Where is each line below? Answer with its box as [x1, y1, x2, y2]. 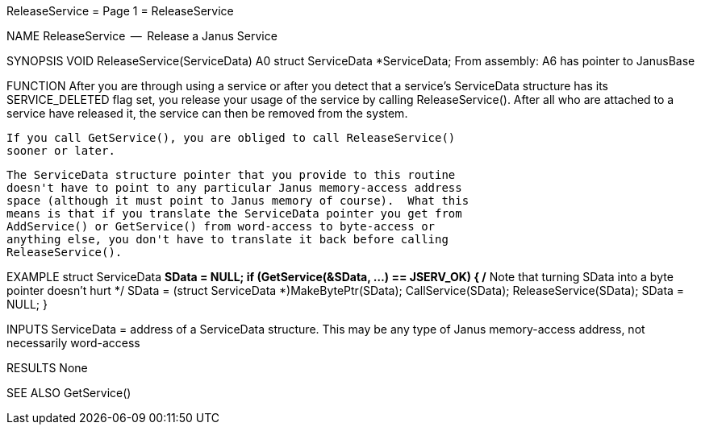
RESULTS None [6, 361, 88, 375]
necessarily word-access [6, 336, 140, 350]
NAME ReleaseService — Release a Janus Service [6, 29, 277, 43]
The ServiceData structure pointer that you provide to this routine [6, 168, 456, 181]
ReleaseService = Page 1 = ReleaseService [6, 4, 234, 18]
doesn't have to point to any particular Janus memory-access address [6, 181, 462, 194]
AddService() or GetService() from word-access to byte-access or [6, 220, 436, 233]
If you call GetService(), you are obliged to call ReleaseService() [6, 131, 456, 144]
